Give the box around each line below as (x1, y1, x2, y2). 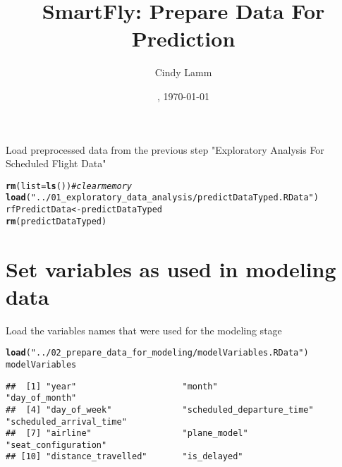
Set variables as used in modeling (6, 254, 336, 283)
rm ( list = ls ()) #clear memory (6, 181, 133, 191)
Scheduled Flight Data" (6, 156, 106, 171)
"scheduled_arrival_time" (6, 416, 127, 427)
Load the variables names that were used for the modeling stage (6, 322, 282, 337)
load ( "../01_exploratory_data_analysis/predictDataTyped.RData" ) (6, 193, 319, 203)
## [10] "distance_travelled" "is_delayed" (6, 451, 243, 462)
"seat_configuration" (6, 439, 107, 450)
